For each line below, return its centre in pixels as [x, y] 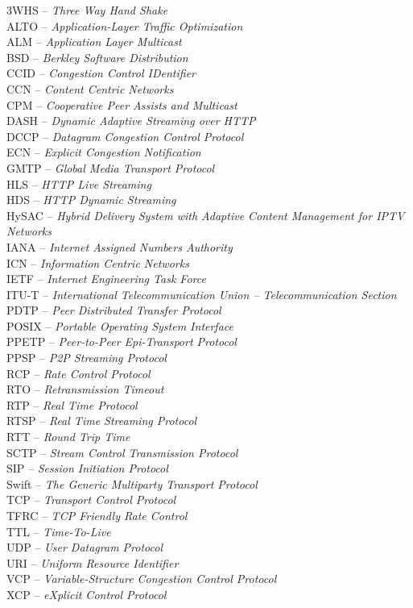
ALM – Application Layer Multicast [94, 42]
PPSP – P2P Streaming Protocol [87, 358]
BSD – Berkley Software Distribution [97, 57]
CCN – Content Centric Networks [90, 88]
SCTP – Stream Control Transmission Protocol [122, 452]
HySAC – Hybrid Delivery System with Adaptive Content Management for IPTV [206, 215]
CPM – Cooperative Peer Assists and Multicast [122, 104]
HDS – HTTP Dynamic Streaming [91, 200]
